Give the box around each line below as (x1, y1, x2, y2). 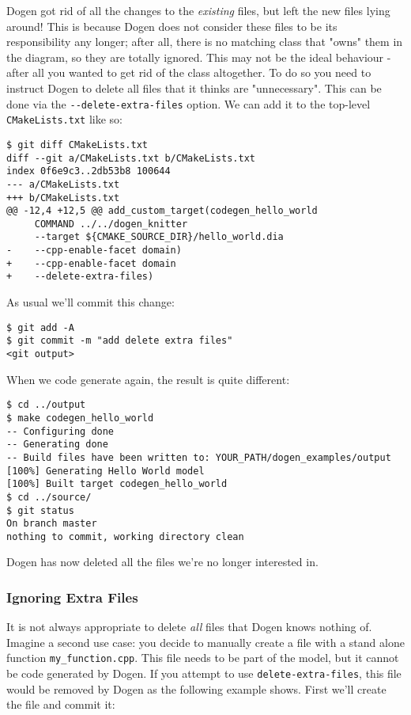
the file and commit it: (6, 696, 115, 713)
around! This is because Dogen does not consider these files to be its (6, 17, 337, 34)
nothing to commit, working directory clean (6, 531, 244, 542)
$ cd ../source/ (6, 491, 92, 503)
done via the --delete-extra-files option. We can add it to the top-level (6, 95, 371, 112)
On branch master (6, 518, 97, 530)
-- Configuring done (6, 425, 115, 437)
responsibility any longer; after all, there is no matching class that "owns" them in (6, 33, 403, 50)
